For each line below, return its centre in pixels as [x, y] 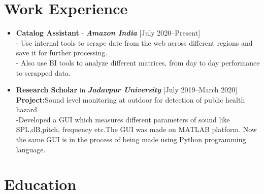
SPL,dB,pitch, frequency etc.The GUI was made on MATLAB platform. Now [136, 129]
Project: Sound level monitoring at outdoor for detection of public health [130, 99]
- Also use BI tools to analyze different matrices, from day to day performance [138, 62]
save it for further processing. [62, 53]
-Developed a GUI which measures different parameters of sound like [123, 119]
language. [31, 149]
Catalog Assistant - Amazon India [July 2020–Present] [108, 33]
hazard [27, 109]
